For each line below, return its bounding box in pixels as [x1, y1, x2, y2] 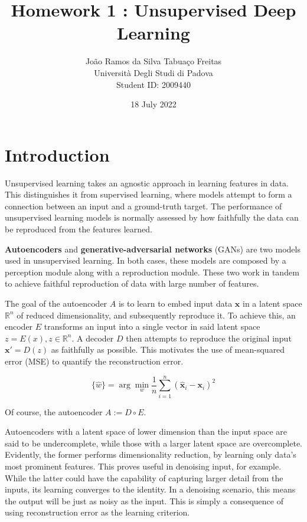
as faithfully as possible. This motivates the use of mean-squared [51, 343, 285, 356]
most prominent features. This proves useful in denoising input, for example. [5, 460, 282, 472]
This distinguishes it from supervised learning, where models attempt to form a [5, 188, 292, 201]
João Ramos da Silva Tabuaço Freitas [85, 55, 222, 67]
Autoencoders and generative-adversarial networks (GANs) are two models [5, 242, 301, 255]
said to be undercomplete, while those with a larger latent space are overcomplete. [5, 436, 302, 449]
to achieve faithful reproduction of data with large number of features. [5, 277, 259, 290]
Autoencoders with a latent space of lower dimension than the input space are [5, 425, 287, 438]
